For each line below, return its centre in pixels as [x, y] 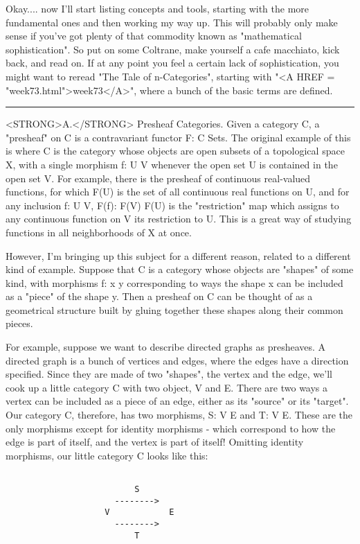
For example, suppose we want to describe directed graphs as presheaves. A [166, 347]
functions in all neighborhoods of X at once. [99, 232]
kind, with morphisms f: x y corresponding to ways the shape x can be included [174, 282]
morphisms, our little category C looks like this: [107, 455]
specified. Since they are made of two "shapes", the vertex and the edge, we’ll [169, 374]
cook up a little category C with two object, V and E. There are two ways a [167, 387]
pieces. [19, 323]
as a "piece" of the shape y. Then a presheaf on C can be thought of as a [159, 296]
